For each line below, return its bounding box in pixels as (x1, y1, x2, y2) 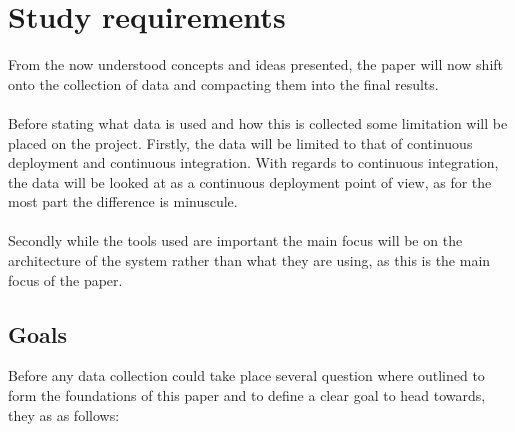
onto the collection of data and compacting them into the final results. (8, 73, 439, 94)
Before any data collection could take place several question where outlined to (8, 365, 485, 386)
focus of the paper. (8, 269, 123, 290)
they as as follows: (8, 404, 120, 425)
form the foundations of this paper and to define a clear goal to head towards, (8, 385, 486, 406)
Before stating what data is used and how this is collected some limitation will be (8, 112, 508, 133)
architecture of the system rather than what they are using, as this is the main (8, 250, 491, 271)
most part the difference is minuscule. (8, 191, 238, 212)
